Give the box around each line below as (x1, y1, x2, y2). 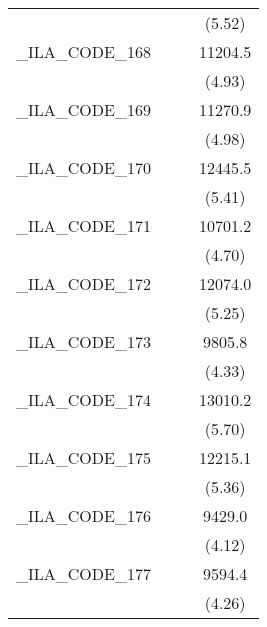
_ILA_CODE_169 (16, 98, 151, 121)
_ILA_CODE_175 (16, 446, 151, 469)
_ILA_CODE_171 (16, 214, 151, 237)
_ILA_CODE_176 (16, 504, 151, 527)
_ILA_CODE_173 (16, 330, 151, 353)
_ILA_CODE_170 (16, 156, 151, 179)
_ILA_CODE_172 (16, 272, 151, 295)
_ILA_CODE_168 (16, 40, 151, 63)
